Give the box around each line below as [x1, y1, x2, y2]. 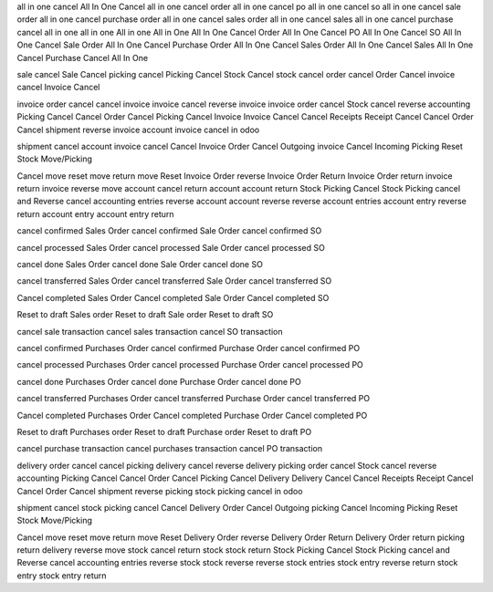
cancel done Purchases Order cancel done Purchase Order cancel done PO [16, 376, 301, 387]
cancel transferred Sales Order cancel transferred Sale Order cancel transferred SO [16, 275, 332, 286]
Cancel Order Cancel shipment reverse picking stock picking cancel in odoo [16, 485, 303, 496]
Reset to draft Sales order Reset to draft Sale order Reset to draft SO [16, 309, 274, 320]
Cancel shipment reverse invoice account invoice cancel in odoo [16, 124, 260, 135]
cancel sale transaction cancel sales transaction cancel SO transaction [16, 326, 283, 337]
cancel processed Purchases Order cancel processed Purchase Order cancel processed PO [16, 359, 364, 370]
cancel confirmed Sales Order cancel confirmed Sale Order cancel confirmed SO [16, 225, 322, 236]
